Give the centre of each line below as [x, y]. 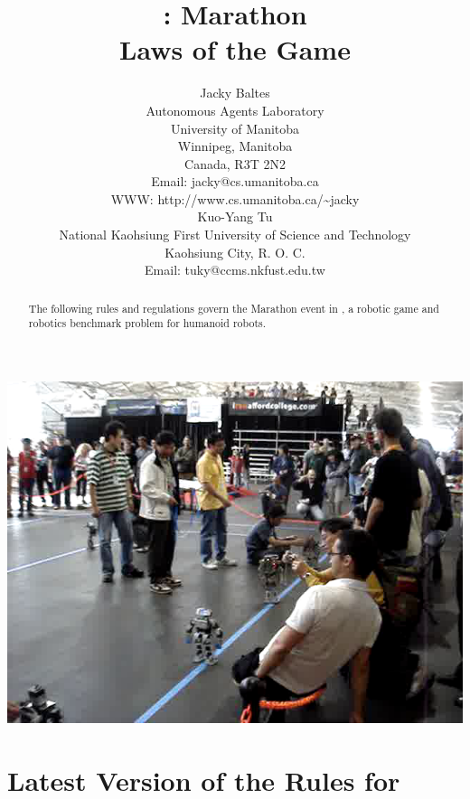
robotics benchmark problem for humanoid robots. [147, 323]
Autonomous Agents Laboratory [235, 110]
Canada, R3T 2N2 [235, 163]
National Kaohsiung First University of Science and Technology [235, 235]
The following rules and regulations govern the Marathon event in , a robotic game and [234, 308]
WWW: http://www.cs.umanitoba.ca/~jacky [235, 198]
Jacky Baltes [235, 93]
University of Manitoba [235, 128]
